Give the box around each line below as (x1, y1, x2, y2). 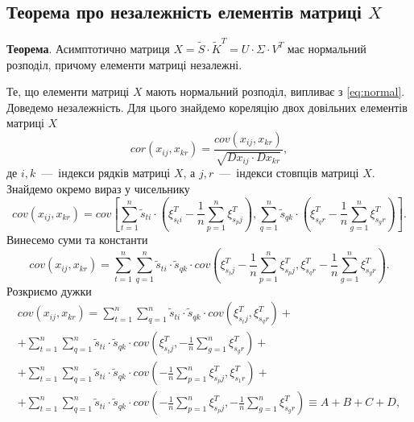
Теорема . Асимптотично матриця (6, 39, 170, 56)
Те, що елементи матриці (6, 83, 130, 100)
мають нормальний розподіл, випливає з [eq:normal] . (146, 83, 405, 100)
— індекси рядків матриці (41, 164, 171, 181)
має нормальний (287, 39, 366, 56)
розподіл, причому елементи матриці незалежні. (6, 56, 242, 72)
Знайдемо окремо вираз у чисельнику (6, 180, 190, 197)
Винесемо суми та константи (6, 231, 148, 248)
